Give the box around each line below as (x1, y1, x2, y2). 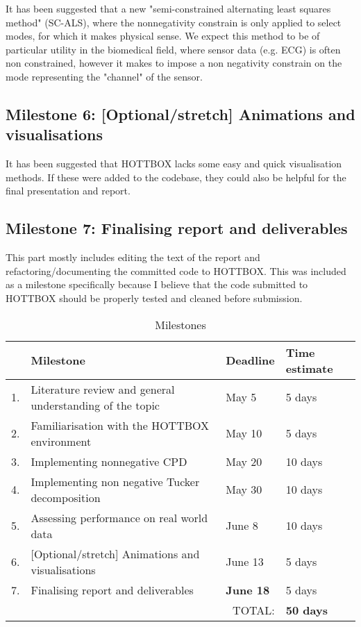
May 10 (226, 425, 262, 442)
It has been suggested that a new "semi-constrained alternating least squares (6, 1, 331, 15)
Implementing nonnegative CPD (31, 453, 187, 469)
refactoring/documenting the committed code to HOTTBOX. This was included (6, 263, 346, 278)
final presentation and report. (6, 183, 131, 198)
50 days (285, 601, 328, 618)
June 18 (226, 581, 270, 598)
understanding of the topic (31, 396, 160, 413)
